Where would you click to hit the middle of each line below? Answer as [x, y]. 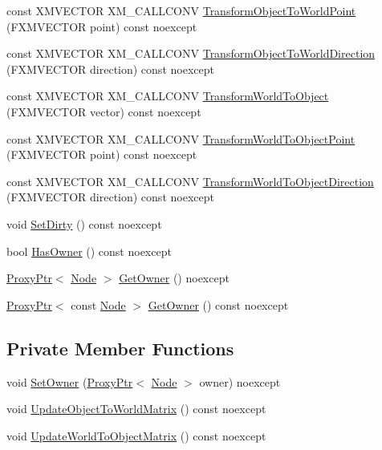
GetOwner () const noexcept [218, 304]
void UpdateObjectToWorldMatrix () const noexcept [136, 409]
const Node [98, 304]
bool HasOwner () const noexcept [89, 251]
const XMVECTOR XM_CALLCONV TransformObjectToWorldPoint [181, 10]
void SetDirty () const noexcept [84, 223]
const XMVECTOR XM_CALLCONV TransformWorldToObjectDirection [190, 181]
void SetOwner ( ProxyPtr [70, 381]
